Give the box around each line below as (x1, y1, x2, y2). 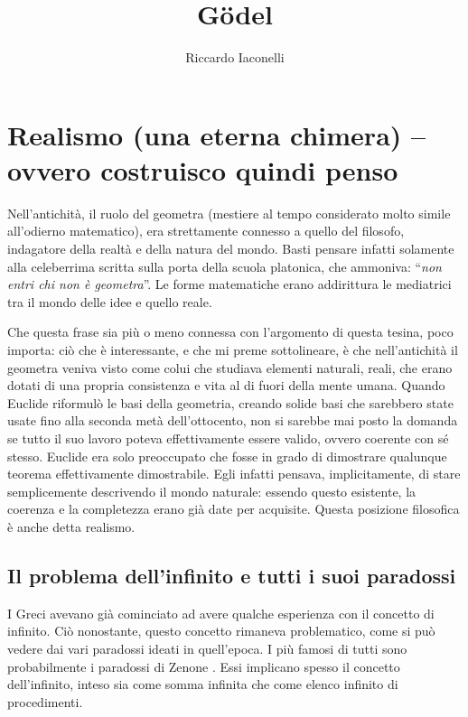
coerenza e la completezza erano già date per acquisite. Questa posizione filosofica (7, 499, 460, 518)
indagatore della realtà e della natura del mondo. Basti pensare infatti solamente (7, 239, 454, 258)
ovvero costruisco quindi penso (7, 151, 398, 188)
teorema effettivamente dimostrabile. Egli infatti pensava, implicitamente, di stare (7, 464, 461, 483)
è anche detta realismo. (7, 517, 136, 535)
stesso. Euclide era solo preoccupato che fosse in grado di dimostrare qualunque (7, 446, 447, 465)
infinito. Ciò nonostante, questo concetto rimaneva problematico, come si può (7, 621, 435, 640)
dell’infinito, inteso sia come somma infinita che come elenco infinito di (7, 675, 398, 694)
